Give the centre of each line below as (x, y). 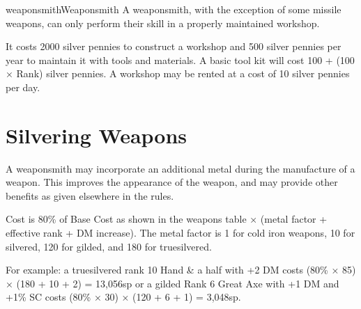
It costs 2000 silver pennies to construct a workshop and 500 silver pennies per (174, 46)
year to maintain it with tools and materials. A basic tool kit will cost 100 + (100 (180, 60)
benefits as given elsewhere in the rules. (90, 195)
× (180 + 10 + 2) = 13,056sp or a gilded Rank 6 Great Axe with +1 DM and (172, 283)
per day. (23, 87)
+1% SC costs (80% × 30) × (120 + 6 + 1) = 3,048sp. (123, 297)
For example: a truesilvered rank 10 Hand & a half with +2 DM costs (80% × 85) (181, 270)
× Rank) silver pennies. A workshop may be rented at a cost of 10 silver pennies (178, 73)
